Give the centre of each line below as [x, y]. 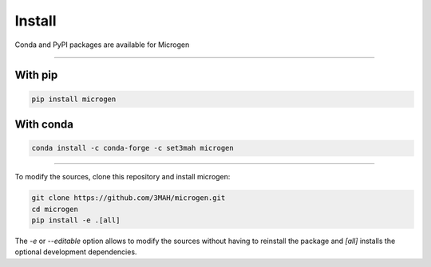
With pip [36, 75]
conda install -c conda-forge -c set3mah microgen [133, 148]
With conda [44, 124]
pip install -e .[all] [76, 220]
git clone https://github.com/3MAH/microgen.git [129, 198]
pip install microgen [74, 99]
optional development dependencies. [76, 252]
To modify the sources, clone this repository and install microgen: [123, 177]
